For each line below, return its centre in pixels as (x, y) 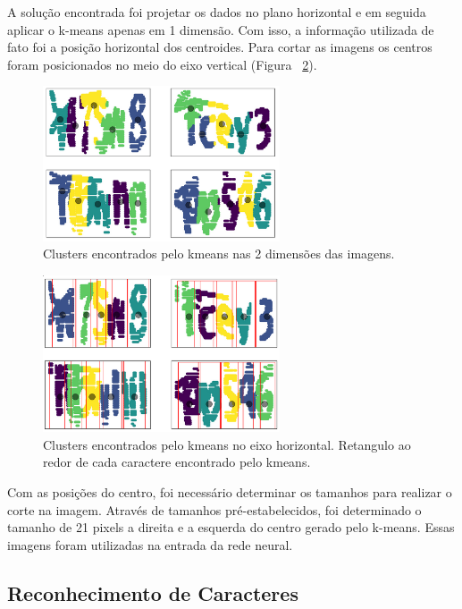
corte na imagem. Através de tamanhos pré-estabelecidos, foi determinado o (214, 509)
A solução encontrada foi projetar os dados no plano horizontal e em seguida (217, 12)
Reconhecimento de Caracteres (153, 592)
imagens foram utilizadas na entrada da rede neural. (150, 544)
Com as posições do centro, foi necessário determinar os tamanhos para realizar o (230, 492)
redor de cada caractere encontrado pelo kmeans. (177, 462)
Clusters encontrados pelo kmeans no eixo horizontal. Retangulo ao (227, 444)
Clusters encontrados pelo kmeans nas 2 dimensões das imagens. (219, 254)
